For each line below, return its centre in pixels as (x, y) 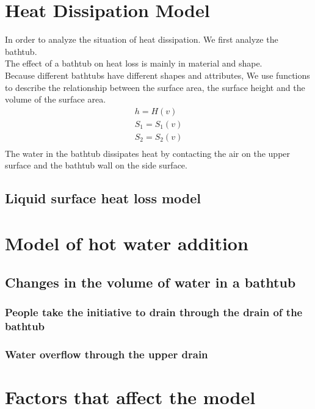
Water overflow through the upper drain (107, 354)
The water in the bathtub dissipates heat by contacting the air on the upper (148, 153)
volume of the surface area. (56, 99)
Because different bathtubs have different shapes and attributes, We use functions (157, 75)
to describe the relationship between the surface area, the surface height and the (155, 87)
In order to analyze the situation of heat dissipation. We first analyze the (142, 39)
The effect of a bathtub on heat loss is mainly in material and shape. (134, 63)
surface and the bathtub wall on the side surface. (96, 165)
